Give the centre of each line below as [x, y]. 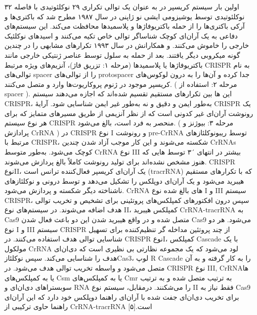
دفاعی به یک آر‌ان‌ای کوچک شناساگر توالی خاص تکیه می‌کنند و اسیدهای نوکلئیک [121, 35]
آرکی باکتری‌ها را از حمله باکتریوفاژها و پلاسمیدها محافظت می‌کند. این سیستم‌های [125, 26]
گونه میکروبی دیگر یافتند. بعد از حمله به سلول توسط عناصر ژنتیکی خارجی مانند [122, 55]
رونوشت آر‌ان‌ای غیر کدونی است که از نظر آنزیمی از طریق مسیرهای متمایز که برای [129, 113]
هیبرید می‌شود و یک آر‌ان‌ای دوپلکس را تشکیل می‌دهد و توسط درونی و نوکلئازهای [124, 180]
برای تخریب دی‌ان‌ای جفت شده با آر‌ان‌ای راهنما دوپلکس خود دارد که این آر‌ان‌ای [122, 296]
